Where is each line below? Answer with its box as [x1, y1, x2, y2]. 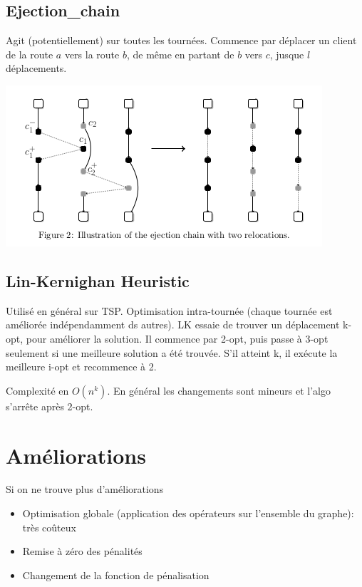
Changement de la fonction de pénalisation [22, 567, 210, 582]
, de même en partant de [126, 46, 234, 61]
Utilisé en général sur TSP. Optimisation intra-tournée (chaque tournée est [6, 303, 333, 318]
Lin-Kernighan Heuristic [6, 269, 190, 291]
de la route [6, 46, 53, 61]
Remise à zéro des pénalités [22, 544, 143, 559]
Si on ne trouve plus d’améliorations [6, 482, 164, 497]
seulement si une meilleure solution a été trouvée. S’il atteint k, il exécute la [6, 345, 338, 360]
